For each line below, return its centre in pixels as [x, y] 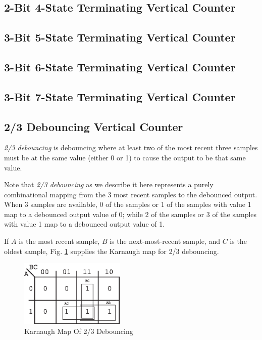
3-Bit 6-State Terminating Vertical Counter [120, 67]
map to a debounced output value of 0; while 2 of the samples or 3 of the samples [130, 214]
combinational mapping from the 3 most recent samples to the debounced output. [131, 194]
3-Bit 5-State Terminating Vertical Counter [120, 37]
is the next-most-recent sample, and [165, 241]
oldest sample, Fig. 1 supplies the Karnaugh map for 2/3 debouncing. [112, 251]
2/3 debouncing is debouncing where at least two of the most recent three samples [131, 147]
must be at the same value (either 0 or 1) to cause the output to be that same [125, 157]
